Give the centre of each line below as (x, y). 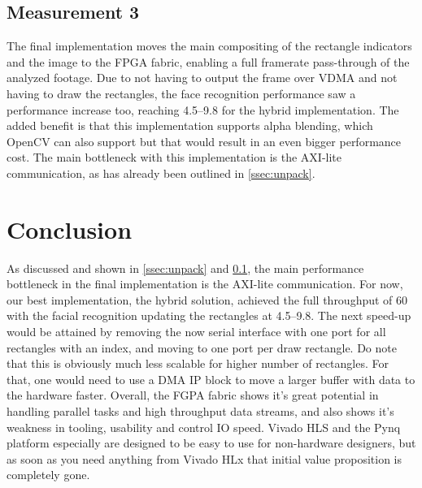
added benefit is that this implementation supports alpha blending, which (190, 125)
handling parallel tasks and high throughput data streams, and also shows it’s (200, 411)
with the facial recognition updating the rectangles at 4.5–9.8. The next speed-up (209, 315)
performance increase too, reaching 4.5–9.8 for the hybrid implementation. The (203, 109)
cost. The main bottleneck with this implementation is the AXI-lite (174, 157)
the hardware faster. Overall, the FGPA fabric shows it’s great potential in (193, 395)
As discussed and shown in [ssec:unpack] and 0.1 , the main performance (185, 268)
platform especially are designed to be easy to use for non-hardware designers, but (211, 443)
